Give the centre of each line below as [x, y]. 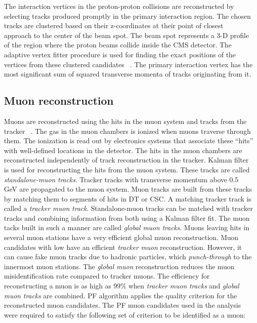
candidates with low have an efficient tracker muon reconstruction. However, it [123, 247]
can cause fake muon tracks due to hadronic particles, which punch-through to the [128, 257]
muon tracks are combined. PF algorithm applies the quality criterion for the [121, 295]
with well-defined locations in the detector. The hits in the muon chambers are [123, 150]
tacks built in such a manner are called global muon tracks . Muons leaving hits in [127, 227]
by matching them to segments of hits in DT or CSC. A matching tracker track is [128, 198]
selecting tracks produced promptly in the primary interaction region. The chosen [128, 16]
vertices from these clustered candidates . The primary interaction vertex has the [128, 64]
